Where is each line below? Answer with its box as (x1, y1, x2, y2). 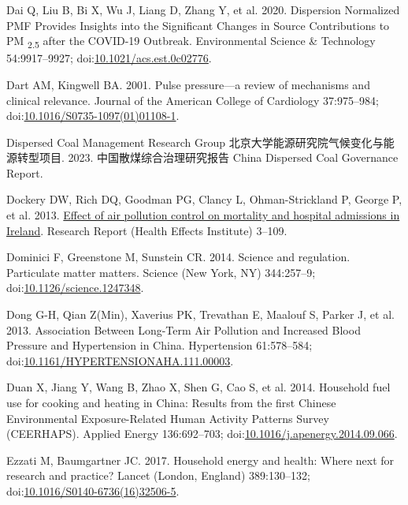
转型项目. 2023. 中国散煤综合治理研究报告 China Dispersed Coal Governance (17, 149, 399, 166)
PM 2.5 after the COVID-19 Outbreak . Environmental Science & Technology (6, 32, 376, 50)
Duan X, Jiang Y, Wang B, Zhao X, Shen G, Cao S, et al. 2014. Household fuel (6, 379, 391, 395)
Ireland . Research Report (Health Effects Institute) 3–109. (6, 222, 287, 238)
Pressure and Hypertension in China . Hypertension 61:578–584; (6, 337, 313, 353)
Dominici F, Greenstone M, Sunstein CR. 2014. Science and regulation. (6, 249, 351, 265)
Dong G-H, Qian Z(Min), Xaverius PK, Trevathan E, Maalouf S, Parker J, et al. (6, 306, 395, 323)
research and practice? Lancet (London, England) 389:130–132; (6, 467, 310, 484)
